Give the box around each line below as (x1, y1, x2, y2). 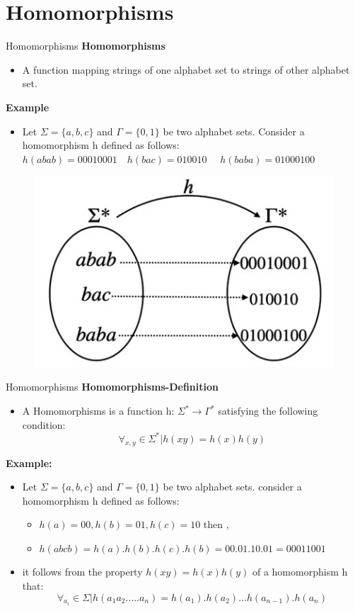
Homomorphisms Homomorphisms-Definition (6, 379, 219, 394)
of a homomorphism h (252, 564, 348, 579)
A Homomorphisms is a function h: (22, 403, 175, 418)
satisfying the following (218, 403, 318, 418)
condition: (22, 417, 66, 432)
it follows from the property (22, 564, 143, 579)
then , (203, 517, 229, 532)
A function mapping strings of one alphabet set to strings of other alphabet (22, 62, 350, 77)
